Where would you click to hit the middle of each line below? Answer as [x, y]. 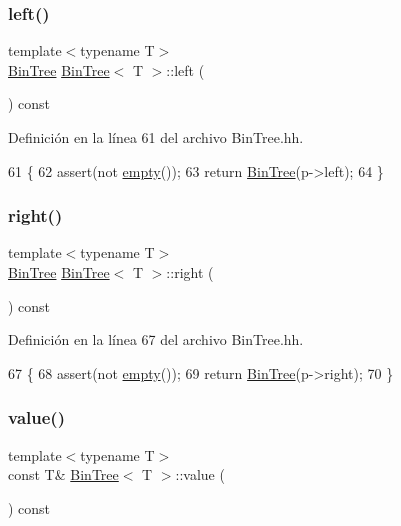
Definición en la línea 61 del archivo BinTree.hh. [156, 137]
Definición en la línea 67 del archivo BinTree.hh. [156, 339]
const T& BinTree [63, 474]
